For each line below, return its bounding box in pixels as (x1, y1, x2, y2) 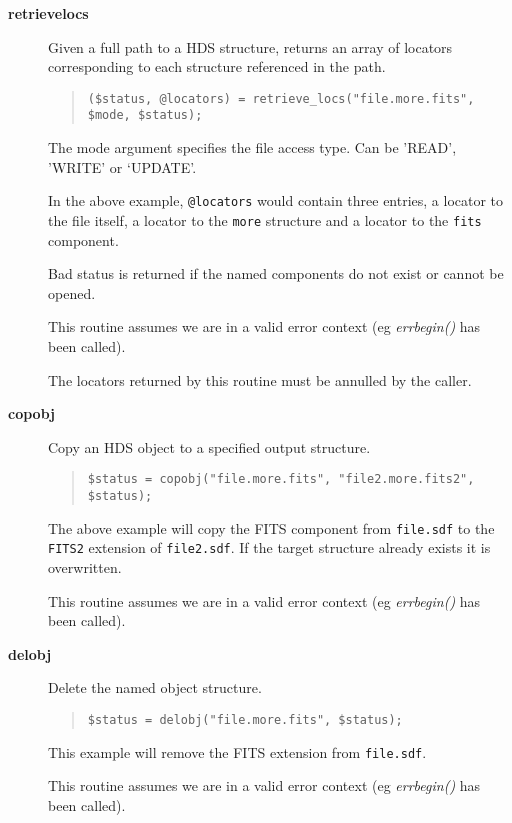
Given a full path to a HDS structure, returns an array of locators (48, 36, 453, 57)
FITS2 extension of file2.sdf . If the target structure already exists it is (48, 537, 491, 558)
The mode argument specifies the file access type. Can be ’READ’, (48, 137, 457, 158)
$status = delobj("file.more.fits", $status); (87, 712, 403, 727)
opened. (48, 282, 96, 303)
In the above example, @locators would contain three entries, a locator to (48, 190, 504, 211)
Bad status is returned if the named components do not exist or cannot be (48, 263, 504, 284)
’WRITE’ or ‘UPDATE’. (48, 156, 197, 177)
